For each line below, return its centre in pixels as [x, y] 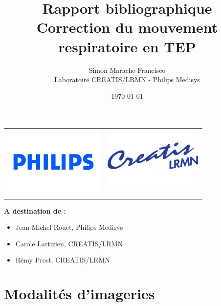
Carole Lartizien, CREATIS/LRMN [69, 243]
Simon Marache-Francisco [127, 70]
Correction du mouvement [127, 27]
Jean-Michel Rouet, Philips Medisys [69, 227]
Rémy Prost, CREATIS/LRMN [63, 260]
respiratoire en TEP [127, 46]
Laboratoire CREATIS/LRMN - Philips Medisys [127, 79]
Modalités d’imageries [79, 294]
